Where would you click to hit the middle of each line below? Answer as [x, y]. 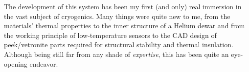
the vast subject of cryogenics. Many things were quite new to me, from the [117, 16]
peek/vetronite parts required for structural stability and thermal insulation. [119, 45]
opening [16, 63]
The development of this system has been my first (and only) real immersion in [123, 6]
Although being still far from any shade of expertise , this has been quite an [116, 54]
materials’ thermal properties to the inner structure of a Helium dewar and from [124, 26]
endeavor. [44, 63]
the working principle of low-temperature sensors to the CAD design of [110, 35]
